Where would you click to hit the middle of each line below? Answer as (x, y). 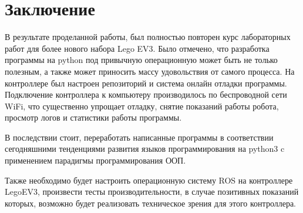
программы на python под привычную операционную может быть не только (141, 60)
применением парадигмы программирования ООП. (95, 160)
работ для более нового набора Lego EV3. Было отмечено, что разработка (137, 48)
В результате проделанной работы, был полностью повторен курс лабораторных (148, 37)
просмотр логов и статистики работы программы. (93, 117)
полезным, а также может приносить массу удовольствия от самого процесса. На (150, 71)
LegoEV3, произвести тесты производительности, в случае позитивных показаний (152, 192)
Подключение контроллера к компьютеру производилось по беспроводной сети (146, 94)
